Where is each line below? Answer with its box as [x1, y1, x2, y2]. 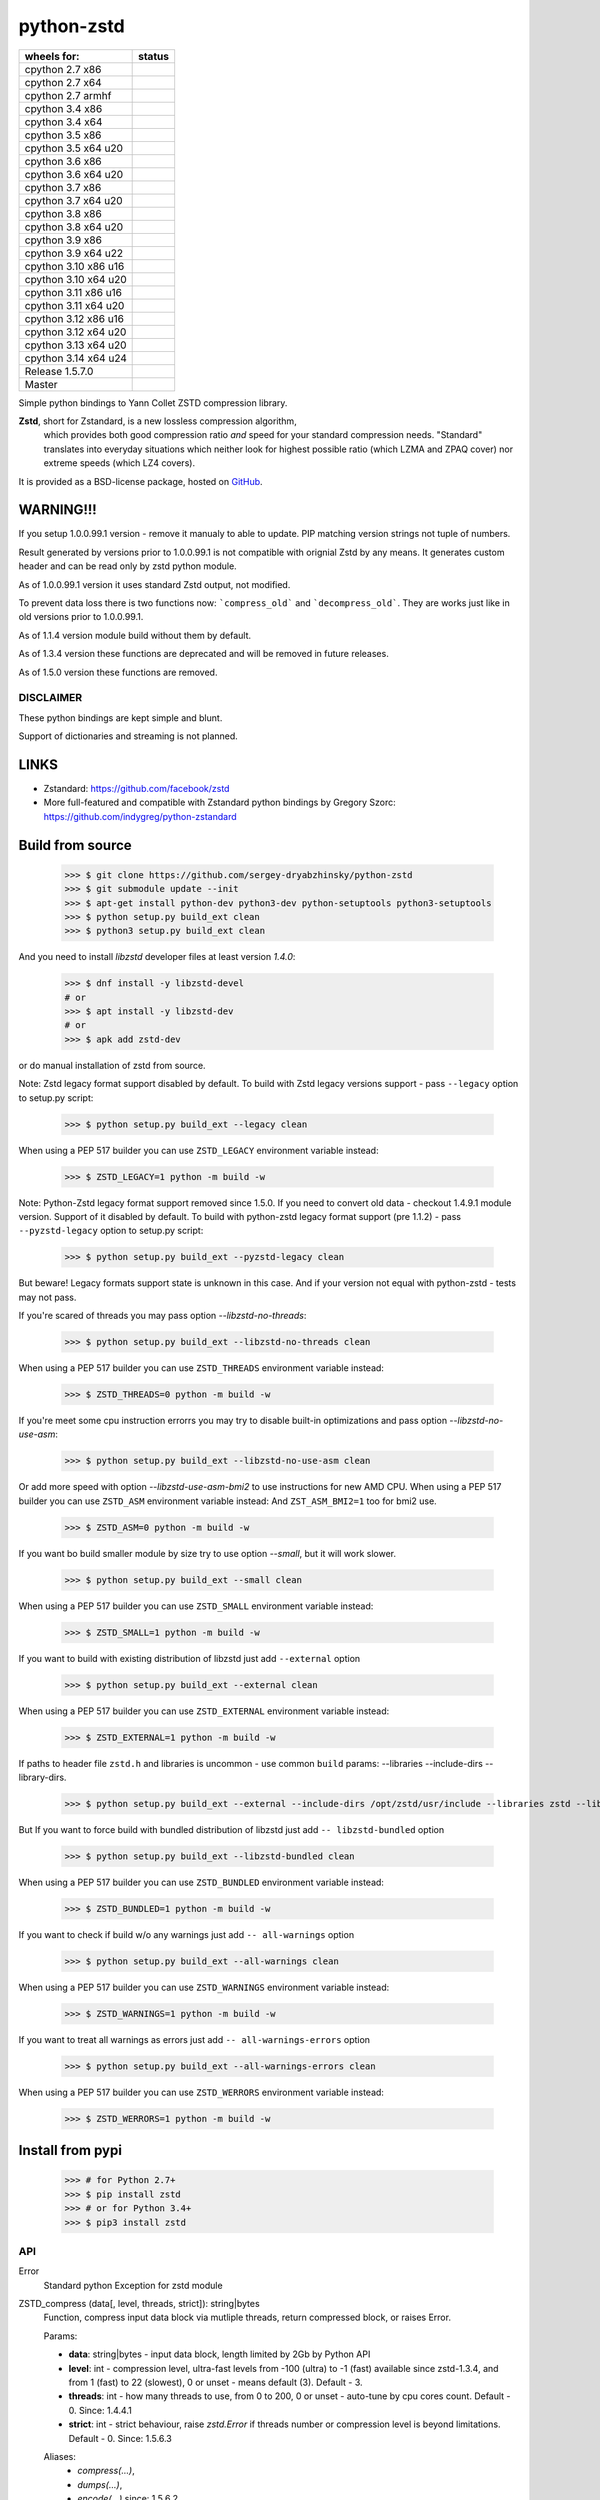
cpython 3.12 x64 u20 [24, 325, 127, 339]
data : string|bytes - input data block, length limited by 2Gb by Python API [68, 2348, 371, 2360]
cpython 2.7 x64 [24, 75, 102, 89]
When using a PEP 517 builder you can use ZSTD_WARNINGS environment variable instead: [18, 1981, 390, 1993]
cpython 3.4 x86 [24, 101, 103, 115]
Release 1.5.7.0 [24, 364, 94, 378]
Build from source [18, 836, 132, 854]
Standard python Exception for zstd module [43, 2279, 224, 2291]
